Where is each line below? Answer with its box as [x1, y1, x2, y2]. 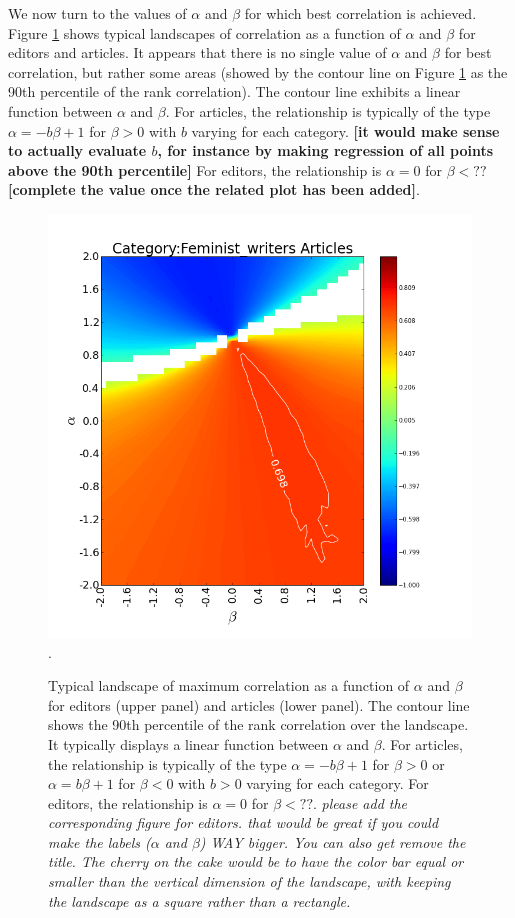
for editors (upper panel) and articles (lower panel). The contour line [48, 694, 470, 715]
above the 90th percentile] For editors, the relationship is [8, 159, 382, 180]
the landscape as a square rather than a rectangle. [48, 890, 351, 911]
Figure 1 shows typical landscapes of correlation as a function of [8, 22, 401, 43]
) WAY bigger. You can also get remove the [199, 831, 466, 852]
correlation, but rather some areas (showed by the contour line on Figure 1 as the [8, 61, 508, 82]
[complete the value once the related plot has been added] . [8, 179, 420, 200]
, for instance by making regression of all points [157, 140, 494, 161]
